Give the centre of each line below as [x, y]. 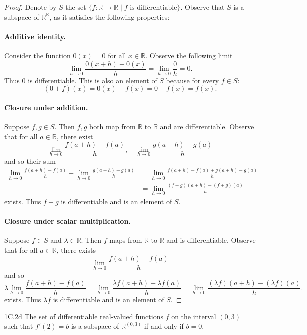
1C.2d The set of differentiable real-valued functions [84, 316]
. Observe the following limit [189, 55]
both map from [112, 126]
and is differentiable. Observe [211, 240]
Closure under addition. [46, 107]
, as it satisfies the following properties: [109, 16]
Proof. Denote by [30, 7]
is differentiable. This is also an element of [92, 80]
